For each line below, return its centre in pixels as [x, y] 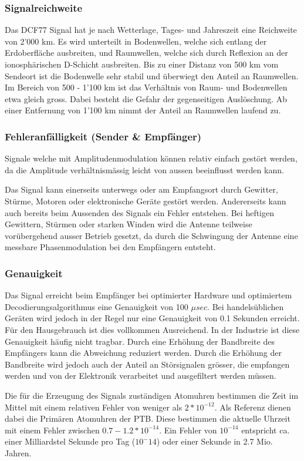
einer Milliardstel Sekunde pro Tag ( [70, 441]
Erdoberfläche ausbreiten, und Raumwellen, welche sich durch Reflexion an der [146, 53]
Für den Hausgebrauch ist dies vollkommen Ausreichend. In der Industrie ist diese [152, 329]
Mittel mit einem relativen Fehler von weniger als [94, 407]
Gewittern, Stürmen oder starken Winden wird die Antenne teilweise [129, 224]
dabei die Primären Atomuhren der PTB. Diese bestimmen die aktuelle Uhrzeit [148, 418]
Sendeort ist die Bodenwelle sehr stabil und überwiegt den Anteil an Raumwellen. [152, 75]
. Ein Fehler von [188, 430]
